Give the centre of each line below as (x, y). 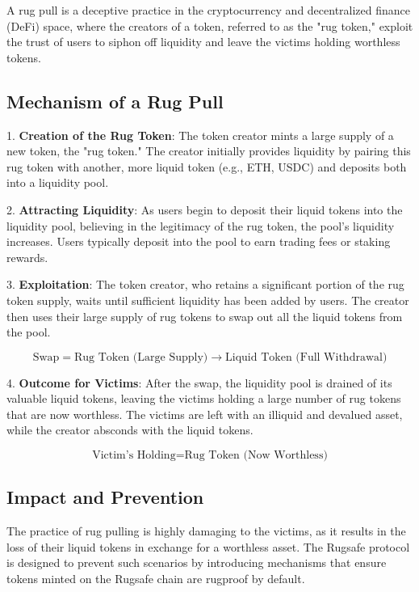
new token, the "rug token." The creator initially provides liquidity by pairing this (209, 151)
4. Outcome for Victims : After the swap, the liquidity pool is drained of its (199, 382)
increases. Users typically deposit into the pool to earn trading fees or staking (199, 241)
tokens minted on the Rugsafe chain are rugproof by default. (156, 579)
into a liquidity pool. (58, 182)
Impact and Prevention (105, 497)
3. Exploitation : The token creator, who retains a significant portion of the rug (205, 284)
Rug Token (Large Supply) (141, 357)
